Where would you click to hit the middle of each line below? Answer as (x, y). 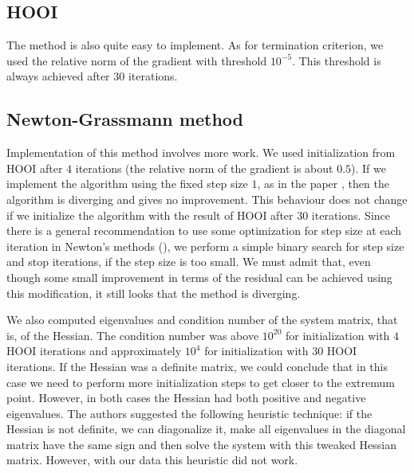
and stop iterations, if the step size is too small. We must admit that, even (189, 262)
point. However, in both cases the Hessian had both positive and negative (186, 398)
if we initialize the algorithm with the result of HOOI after (150, 215)
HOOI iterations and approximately (94, 351)
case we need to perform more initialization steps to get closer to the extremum (201, 382)
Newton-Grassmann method (125, 119)
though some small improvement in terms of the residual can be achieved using (199, 277)
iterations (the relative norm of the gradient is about (204, 168)
